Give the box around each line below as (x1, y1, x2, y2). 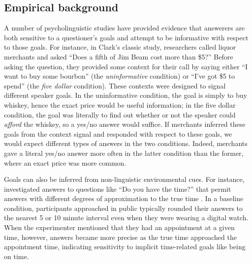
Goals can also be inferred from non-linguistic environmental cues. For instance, (4, 174, 245, 184)
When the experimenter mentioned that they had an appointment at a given (4, 222, 235, 233)
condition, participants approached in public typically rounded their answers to (4, 203, 243, 213)
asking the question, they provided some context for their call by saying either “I (4, 61, 248, 71)
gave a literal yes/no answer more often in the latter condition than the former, (4, 147, 244, 158)
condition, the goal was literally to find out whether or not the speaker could (4, 109, 236, 119)
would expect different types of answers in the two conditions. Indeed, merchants (4, 138, 248, 148)
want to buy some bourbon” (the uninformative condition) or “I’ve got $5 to (4, 71, 235, 81)
